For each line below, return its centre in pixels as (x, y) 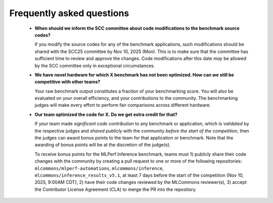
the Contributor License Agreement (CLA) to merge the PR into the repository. (116, 189)
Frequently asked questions (69, 13)
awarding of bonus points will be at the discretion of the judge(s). (103, 145)
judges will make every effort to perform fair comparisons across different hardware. (123, 105)
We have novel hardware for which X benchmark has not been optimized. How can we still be (134, 75)
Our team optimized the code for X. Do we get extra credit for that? (106, 114)
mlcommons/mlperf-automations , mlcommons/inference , (99, 168)
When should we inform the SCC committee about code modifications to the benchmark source (137, 28)
